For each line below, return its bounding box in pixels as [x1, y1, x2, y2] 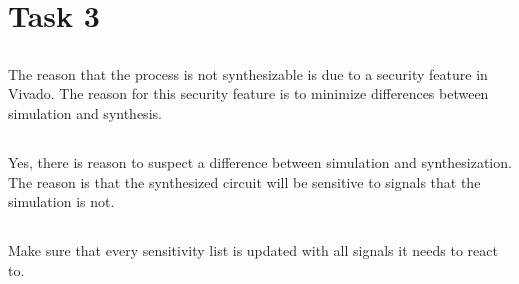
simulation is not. [8, 191, 115, 212]
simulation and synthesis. [8, 102, 162, 123]
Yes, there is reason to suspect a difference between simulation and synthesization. [8, 151, 512, 172]
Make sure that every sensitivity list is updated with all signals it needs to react [8, 240, 498, 261]
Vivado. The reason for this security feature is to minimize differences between [8, 83, 489, 104]
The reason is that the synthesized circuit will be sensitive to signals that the [8, 171, 481, 192]
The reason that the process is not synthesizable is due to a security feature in [8, 63, 488, 84]
